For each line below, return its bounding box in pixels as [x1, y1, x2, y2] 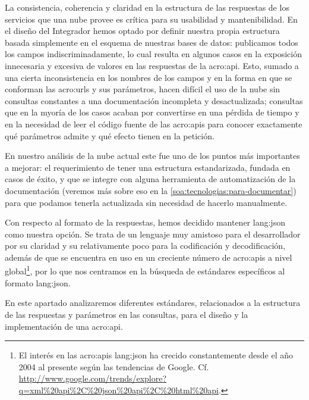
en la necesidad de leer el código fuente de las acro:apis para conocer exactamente [5, 117, 302, 130]
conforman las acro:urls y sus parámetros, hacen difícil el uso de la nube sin [5, 83, 280, 95]
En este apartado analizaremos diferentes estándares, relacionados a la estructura [5, 296, 301, 309]
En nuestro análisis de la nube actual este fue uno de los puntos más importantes [5, 149, 300, 162]
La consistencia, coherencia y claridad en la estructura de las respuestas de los [5, 1, 289, 13]
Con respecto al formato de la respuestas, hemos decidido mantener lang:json [5, 216, 285, 229]
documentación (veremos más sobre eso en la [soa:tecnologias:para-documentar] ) [5, 184, 297, 196]
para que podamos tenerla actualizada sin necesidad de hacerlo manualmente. [5, 196, 288, 208]
